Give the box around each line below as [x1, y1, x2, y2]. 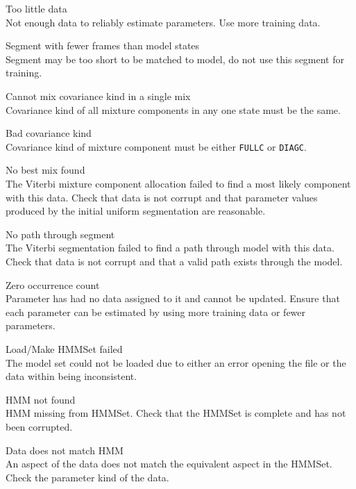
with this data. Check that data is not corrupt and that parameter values [6, 190, 318, 204]
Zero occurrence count [6, 277, 100, 292]
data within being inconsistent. [6, 369, 137, 383]
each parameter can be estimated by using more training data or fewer [6, 304, 306, 319]
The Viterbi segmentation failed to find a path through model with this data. [6, 240, 334, 255]
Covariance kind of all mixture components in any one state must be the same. [6, 102, 341, 117]
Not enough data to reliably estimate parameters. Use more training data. [6, 15, 321, 29]
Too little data [6, 1, 67, 15]
